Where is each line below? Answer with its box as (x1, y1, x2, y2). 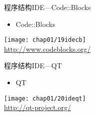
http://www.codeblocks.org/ (4, 43, 91, 54)
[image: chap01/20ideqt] (4, 95, 86, 102)
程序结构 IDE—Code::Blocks (4, 2, 91, 12)
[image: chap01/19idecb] (4, 36, 86, 44)
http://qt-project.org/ (4, 102, 71, 113)
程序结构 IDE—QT (4, 60, 62, 71)
